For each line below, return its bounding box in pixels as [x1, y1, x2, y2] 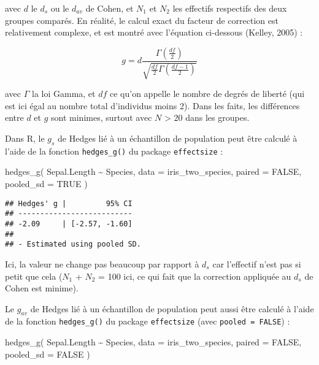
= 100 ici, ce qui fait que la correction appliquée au [98, 269, 291, 282]
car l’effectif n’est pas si [212, 257, 301, 270]
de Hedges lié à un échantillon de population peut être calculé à [58, 131, 298, 144]
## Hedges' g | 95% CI [5, 199, 133, 208]
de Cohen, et [85, 2, 134, 14]
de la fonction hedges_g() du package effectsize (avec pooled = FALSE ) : [5, 315, 290, 328]
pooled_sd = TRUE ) [5, 177, 88, 190]
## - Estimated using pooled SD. [5, 240, 141, 249]
